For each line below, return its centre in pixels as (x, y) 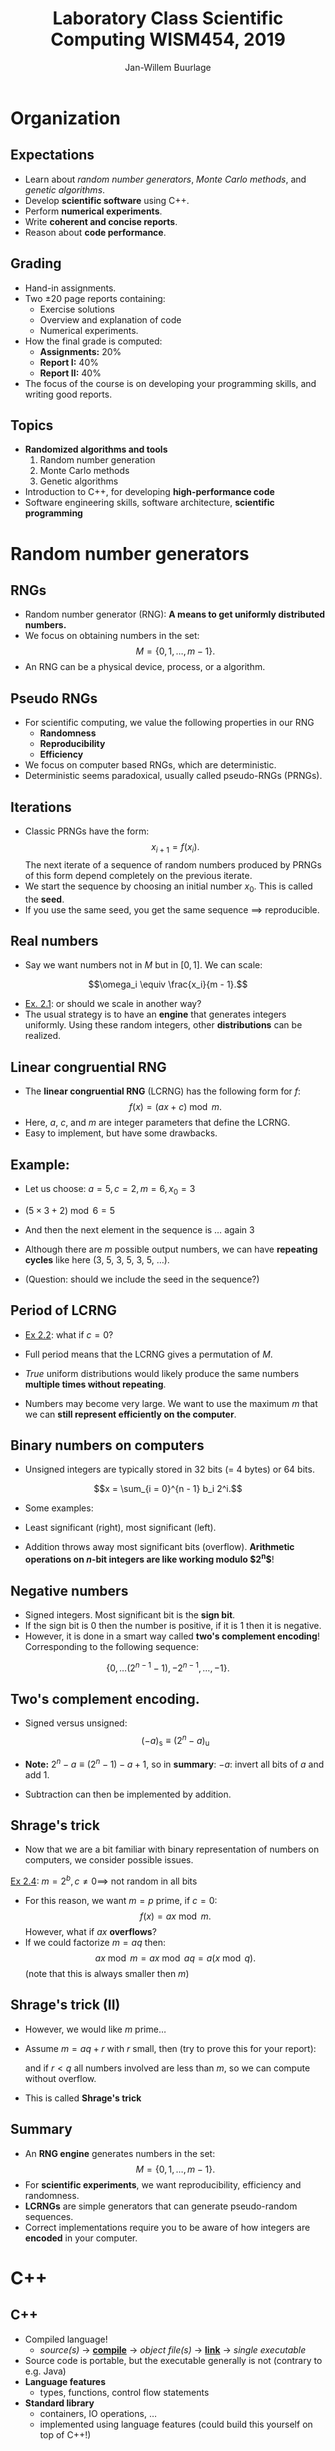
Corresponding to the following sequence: (111, 1646)
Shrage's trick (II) (65, 2005)
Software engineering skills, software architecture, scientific (149, 503)
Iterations (41, 807)
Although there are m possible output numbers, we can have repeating (171, 1249)
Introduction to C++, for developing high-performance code (149, 492)
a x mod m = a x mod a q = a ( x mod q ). (175, 1958)
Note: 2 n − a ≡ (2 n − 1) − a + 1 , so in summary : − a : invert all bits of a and (174, 1763)
